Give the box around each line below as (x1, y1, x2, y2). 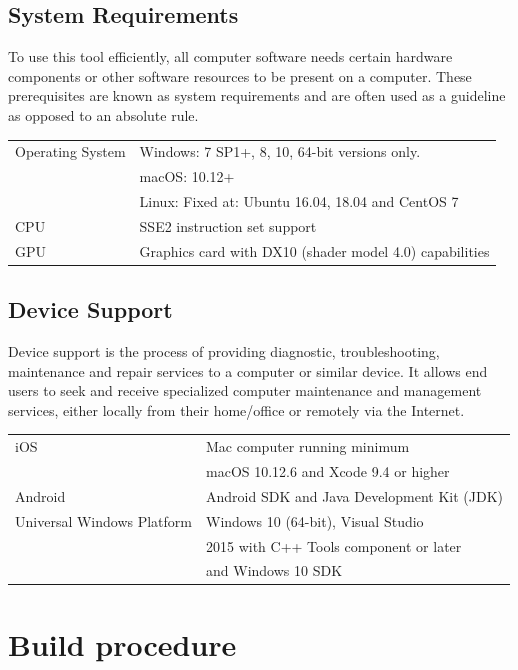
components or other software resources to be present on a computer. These (8, 65, 472, 86)
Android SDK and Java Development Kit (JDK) (206, 485, 503, 506)
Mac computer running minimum (206, 436, 410, 457)
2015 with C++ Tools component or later (206, 535, 462, 556)
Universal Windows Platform (15, 510, 193, 531)
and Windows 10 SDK (206, 560, 343, 581)
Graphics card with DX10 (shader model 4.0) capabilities (139, 240, 490, 261)
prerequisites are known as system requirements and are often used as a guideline (8, 85, 506, 106)
